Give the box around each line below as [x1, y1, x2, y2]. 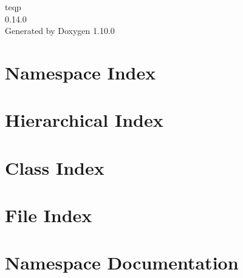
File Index [5, 203, 92, 228]
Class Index [5, 155, 104, 180]
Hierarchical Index [5, 107, 163, 132]
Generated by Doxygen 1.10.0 [5, 24, 115, 37]
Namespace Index [5, 59, 156, 84]
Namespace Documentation [5, 250, 239, 275]
